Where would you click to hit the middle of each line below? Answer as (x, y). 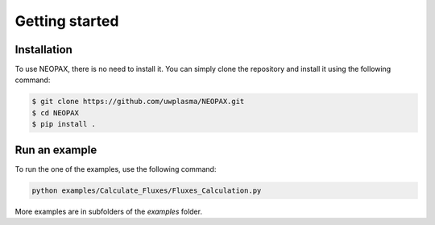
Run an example (56, 150)
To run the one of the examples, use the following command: (116, 169)
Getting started (67, 21)
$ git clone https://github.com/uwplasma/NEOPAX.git (138, 102)
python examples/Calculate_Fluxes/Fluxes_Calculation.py (147, 190)
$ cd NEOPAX (56, 112)
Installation (43, 50)
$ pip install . (64, 124)
